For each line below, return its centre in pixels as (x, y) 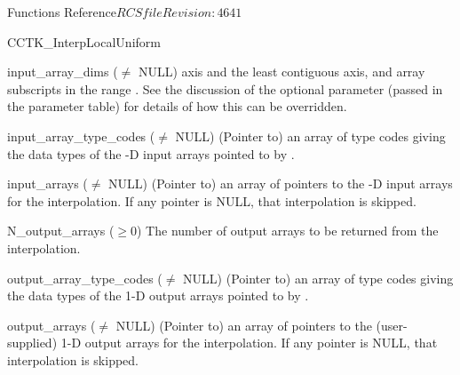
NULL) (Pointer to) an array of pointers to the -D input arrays (281, 184)
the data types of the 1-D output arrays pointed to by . (158, 295)
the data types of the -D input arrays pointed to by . (151, 153)
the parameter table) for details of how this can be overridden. (177, 106)
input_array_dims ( (63, 72)
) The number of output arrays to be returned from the (288, 231)
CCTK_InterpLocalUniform (84, 41)
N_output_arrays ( (61, 231)
